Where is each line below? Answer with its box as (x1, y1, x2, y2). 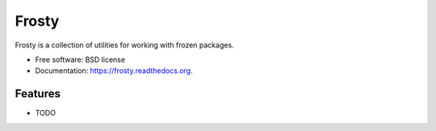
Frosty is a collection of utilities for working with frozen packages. (15, 40, 234, 50)
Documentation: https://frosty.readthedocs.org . (35, 66, 193, 76)
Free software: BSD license (35, 55, 125, 64)
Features (15, 87, 61, 100)
